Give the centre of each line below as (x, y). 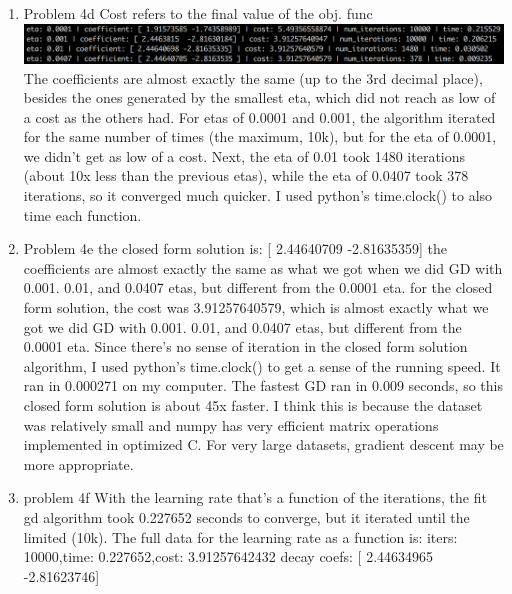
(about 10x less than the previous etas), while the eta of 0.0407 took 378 (246, 175)
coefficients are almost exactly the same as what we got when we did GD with (263, 267)
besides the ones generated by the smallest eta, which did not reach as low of (259, 97)
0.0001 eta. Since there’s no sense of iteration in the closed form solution (245, 346)
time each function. (82, 214)
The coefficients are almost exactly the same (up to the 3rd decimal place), (253, 77)
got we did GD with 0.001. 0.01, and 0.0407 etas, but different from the (242, 326)
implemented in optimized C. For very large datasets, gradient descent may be (263, 444)
